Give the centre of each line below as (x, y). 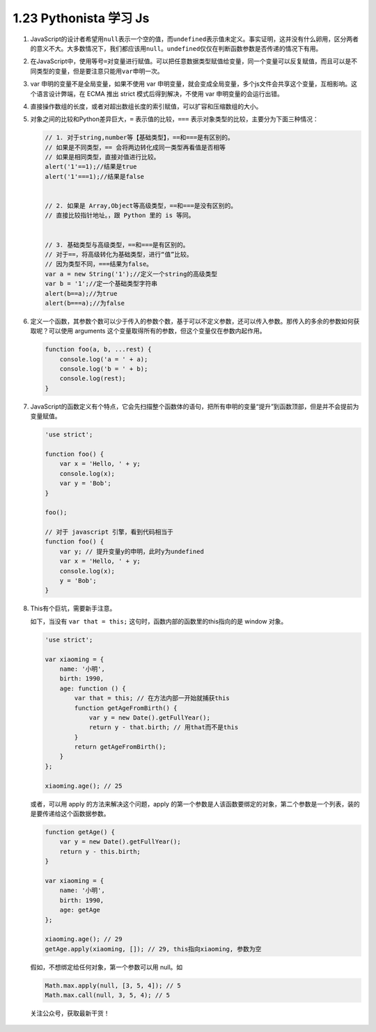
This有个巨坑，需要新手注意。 (73, 608)
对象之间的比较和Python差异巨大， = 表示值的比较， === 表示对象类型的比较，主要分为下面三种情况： (175, 119)
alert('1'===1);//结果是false (95, 176)
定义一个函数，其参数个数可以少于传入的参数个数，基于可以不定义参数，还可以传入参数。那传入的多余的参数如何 (192, 321)
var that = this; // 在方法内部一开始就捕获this (152, 698)
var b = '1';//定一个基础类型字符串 (101, 284)
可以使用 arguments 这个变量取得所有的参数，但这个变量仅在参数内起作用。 (157, 331)
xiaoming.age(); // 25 (84, 786)
